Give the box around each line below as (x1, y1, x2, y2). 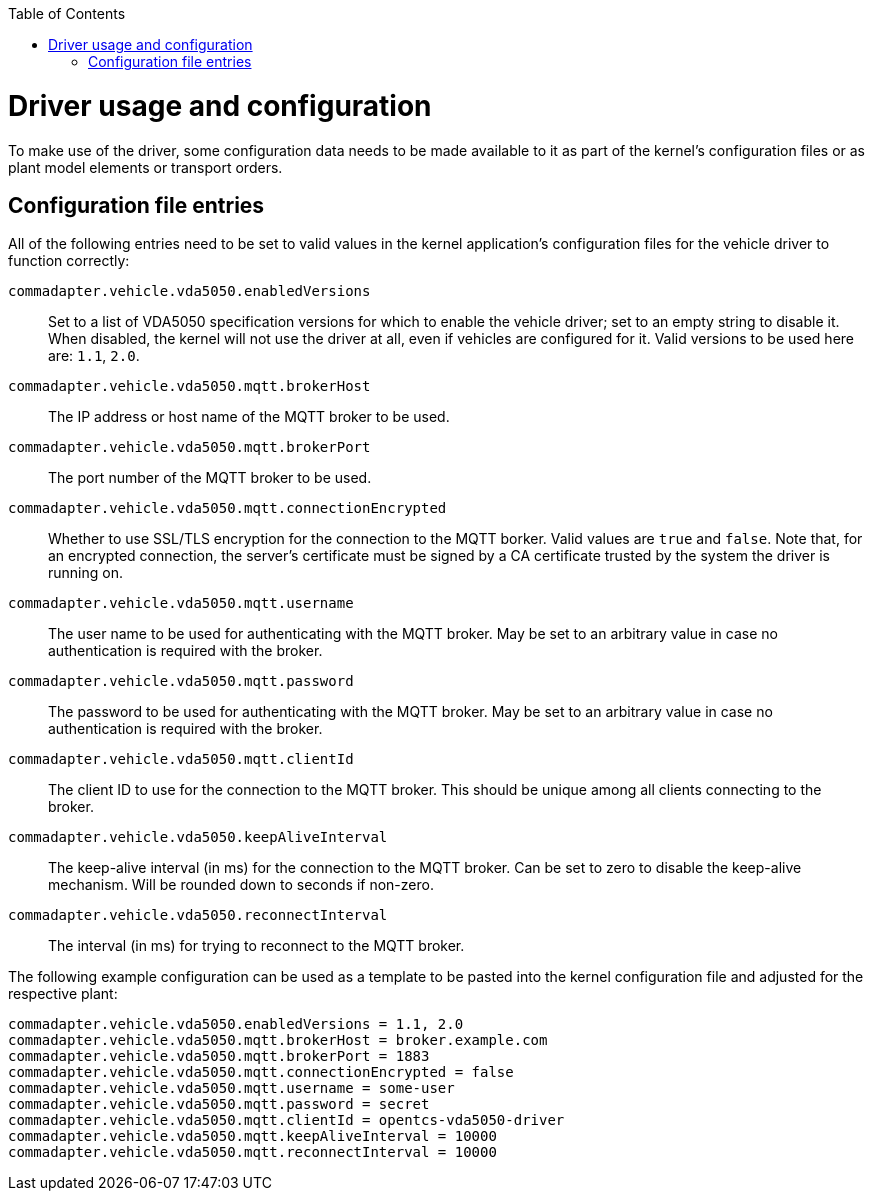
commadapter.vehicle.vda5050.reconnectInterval (8, 907, 388, 924)
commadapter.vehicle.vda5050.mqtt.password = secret (8, 1096, 430, 1113)
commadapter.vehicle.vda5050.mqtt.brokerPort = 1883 (8, 1048, 430, 1065)
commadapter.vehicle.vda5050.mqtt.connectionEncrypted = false (8, 1064, 514, 1081)
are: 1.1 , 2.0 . (48, 347, 140, 365)
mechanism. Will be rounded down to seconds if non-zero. (48, 876, 434, 894)
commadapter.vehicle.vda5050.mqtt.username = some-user (8, 1080, 455, 1097)
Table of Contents (8, 5, 126, 22)
